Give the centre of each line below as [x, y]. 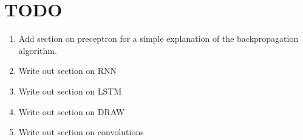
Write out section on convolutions [81, 132]
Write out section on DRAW [72, 111]
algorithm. [38, 50]
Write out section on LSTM [70, 91]
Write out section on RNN [68, 71]
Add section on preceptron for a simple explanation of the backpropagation [158, 38]
